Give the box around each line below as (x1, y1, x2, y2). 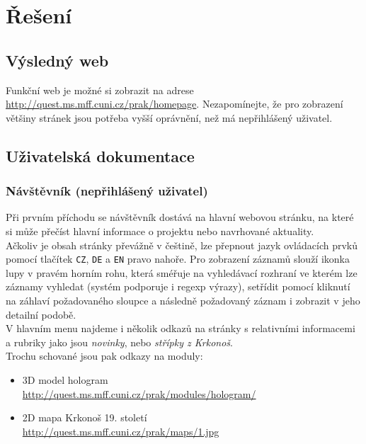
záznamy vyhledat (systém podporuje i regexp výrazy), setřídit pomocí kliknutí (6, 279, 350, 294)
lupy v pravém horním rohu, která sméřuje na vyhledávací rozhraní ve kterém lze (6, 265, 358, 280)
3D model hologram (22, 372, 108, 387)
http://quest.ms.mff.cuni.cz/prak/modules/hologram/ (22, 386, 256, 401)
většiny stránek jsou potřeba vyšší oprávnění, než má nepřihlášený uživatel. (6, 110, 333, 125)
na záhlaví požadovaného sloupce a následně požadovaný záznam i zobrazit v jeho (6, 292, 360, 307)
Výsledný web (6, 49, 109, 71)
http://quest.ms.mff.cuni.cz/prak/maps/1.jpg (22, 423, 219, 438)
